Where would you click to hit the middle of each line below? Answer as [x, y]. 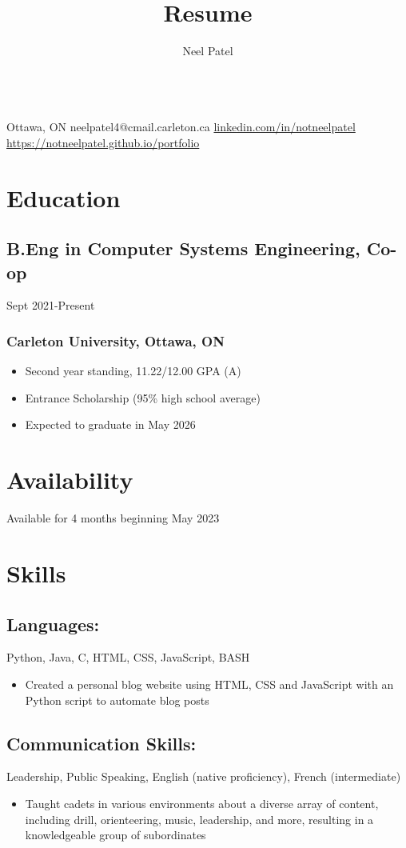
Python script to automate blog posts [117, 700]
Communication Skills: [101, 743]
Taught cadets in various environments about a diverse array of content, [202, 803]
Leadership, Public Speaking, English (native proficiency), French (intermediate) [204, 776]
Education [64, 197]
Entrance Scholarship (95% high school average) [143, 397]
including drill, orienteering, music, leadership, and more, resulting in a [199, 819]
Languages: [53, 624]
